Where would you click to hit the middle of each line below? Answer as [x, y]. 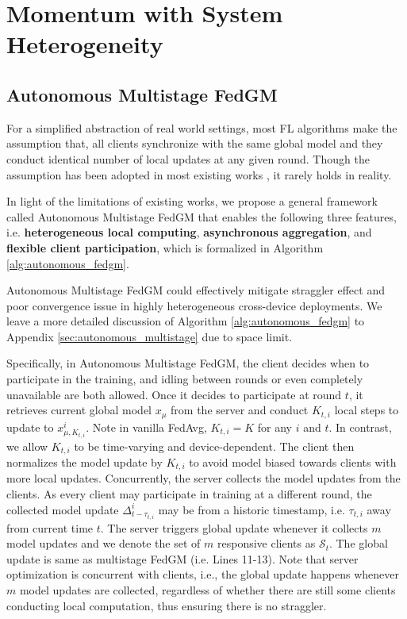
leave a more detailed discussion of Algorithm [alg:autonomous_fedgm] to [186, 321]
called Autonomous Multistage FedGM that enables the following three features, [202, 216]
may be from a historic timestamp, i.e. [251, 509]
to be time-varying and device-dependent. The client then [214, 446]
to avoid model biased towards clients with [293, 461]
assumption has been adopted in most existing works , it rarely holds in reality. [199, 174]
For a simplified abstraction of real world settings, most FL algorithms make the [202, 127]
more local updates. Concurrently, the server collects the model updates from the [203, 478]
